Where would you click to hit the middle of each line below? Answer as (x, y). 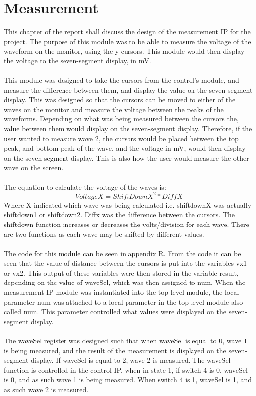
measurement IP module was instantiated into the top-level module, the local (122, 292)
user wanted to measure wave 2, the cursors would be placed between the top (121, 138)
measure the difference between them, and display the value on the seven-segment (128, 89)
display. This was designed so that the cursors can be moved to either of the (120, 99)
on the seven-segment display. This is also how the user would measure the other (127, 157)
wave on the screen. (34, 167)
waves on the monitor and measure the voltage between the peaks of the (114, 109)
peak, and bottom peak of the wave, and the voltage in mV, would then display (125, 148)
